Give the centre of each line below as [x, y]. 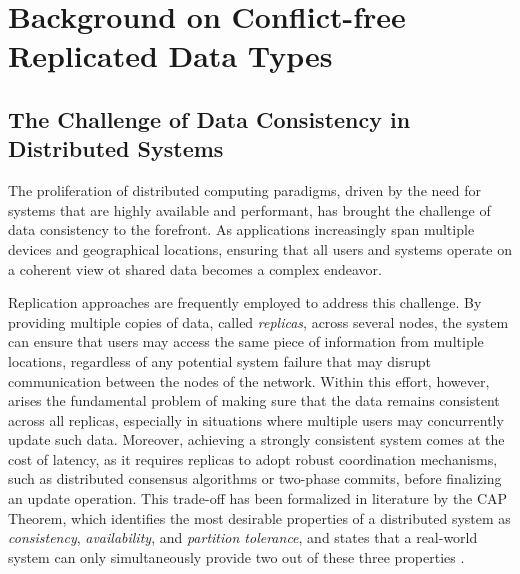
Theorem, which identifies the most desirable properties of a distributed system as [259, 517]
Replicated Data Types [170, 55]
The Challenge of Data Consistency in [209, 118]
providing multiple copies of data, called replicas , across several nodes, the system [258, 321]
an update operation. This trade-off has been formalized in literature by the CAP [258, 498]
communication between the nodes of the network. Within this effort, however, [249, 380]
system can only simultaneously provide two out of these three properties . [236, 556]
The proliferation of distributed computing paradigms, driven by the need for [244, 190]
